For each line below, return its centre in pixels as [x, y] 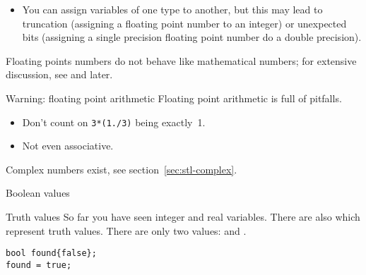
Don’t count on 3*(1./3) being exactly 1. [114, 122]
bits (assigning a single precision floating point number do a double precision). [192, 37]
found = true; [39, 265]
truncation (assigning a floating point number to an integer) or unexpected [184, 23]
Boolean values [38, 193]
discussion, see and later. [59, 74]
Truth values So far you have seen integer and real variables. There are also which [183, 216]
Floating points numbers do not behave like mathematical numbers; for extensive [181, 60]
